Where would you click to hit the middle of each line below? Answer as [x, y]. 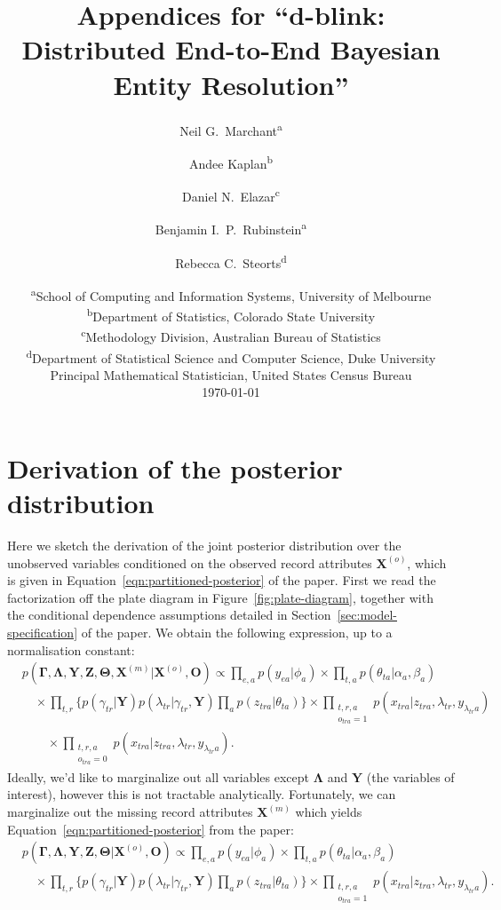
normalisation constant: [71, 649]
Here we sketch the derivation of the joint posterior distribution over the [204, 546]
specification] [43, 633]
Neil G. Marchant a [231, 129]
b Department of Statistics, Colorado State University [231, 315]
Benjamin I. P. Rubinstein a [231, 228]
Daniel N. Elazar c [231, 195]
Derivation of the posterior [175, 467]
